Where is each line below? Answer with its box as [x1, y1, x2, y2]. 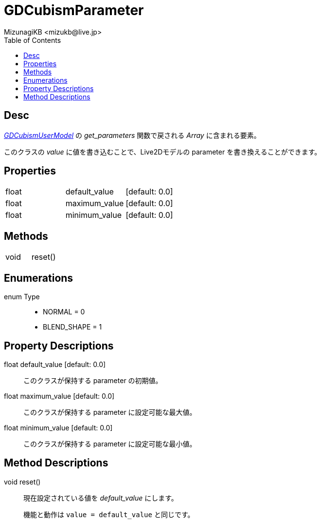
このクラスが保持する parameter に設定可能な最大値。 [23, 407, 196, 416]
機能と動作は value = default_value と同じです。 [23, 510, 195, 519]
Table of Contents [4, 36, 61, 44]
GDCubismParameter [4, 2, 144, 19]
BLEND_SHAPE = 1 [43, 323, 102, 331]
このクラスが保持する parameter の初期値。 [23, 376, 162, 385]
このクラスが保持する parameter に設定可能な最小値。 [23, 439, 196, 448]
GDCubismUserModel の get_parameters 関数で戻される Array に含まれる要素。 [4, 131, 261, 139]
